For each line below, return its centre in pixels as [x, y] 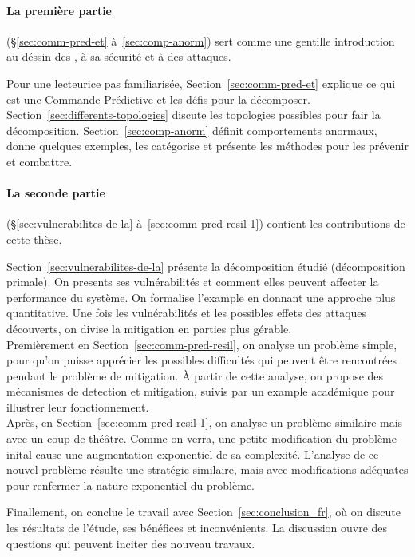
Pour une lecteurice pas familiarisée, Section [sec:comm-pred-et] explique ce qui [201, 83]
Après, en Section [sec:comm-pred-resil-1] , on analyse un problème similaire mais [205, 422]
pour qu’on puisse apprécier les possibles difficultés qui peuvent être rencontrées [202, 360]
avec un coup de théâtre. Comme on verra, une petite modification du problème [202, 438]
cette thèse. [34, 239]
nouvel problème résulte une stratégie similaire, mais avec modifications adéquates [207, 469]
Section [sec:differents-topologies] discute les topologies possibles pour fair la [194, 115]
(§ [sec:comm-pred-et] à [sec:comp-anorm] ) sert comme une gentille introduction [201, 40]
